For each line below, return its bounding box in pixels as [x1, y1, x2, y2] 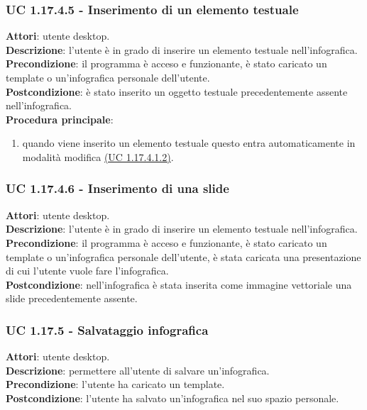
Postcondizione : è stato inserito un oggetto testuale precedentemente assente [6, 84, 348, 99]
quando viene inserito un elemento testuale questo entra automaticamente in [22, 135, 356, 150]
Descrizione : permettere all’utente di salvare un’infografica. [6, 362, 270, 377]
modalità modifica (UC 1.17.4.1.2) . [22, 149, 174, 164]
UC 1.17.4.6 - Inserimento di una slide [6, 179, 229, 197]
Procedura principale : [6, 111, 114, 126]
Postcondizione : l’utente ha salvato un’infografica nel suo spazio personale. [6, 390, 339, 405]
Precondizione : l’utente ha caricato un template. [6, 377, 225, 392]
